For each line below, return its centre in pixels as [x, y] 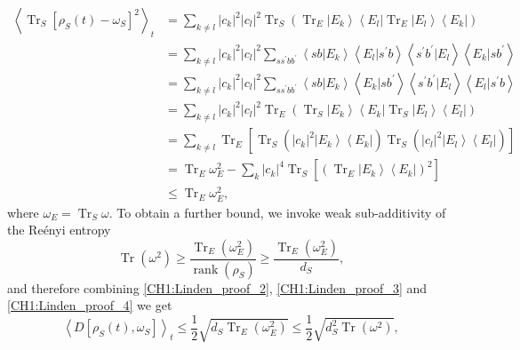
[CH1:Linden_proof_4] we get [90, 305]
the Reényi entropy [59, 230]
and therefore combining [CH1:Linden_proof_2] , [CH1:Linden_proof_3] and [217, 287]
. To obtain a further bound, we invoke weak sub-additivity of [277, 212]
